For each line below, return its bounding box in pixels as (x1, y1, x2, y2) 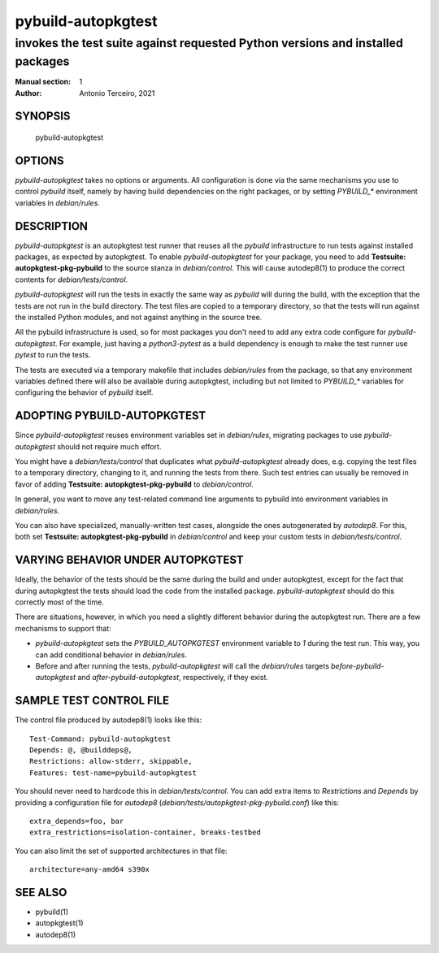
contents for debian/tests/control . (15, 275, 128, 284)
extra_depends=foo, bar (29, 817, 124, 826)
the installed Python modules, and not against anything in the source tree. (15, 312, 263, 322)
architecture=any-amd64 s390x (29, 865, 150, 874)
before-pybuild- (330, 661, 385, 670)
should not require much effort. (57, 441, 162, 451)
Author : (15, 88, 42, 97)
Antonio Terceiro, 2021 (79, 88, 155, 97)
